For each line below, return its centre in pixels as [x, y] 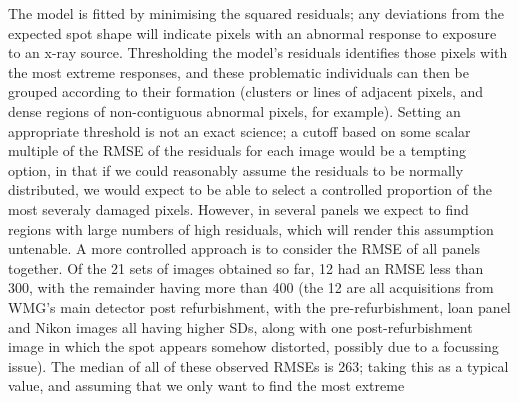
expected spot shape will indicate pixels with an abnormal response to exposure [252, 32]
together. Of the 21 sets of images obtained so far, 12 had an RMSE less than [246, 267]
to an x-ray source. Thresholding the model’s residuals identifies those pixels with [258, 52]
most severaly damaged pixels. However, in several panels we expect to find [238, 208]
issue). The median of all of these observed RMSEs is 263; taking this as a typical [258, 365]
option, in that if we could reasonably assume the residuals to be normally [236, 169]
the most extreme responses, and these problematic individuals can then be [239, 71]
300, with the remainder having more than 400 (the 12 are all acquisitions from [251, 287]
